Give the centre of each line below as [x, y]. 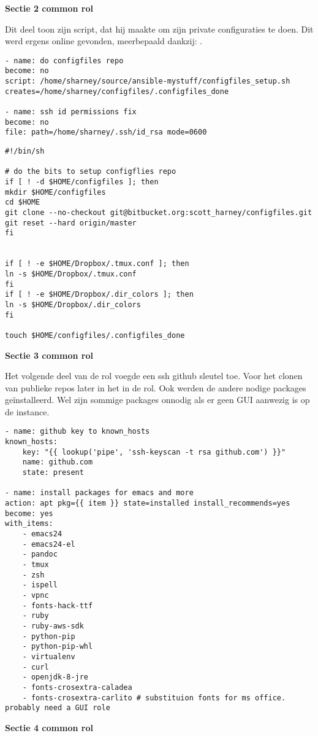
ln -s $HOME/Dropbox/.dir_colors [73, 304]
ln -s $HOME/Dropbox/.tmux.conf [71, 274]
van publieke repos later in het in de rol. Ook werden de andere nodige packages [156, 387]
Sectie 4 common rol [49, 727]
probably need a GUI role [58, 708]
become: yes [29, 513]
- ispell [40, 585]
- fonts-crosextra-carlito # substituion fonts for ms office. [154, 698]
